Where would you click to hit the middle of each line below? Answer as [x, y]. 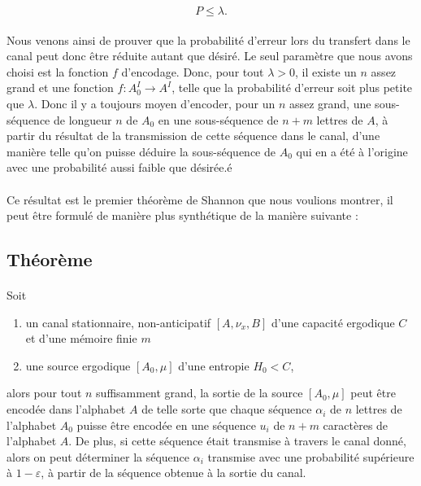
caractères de [356, 425]
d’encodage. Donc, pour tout [193, 71]
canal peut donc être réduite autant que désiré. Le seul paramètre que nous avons [210, 56]
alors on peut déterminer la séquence [98, 456]
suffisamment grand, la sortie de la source [200, 393]
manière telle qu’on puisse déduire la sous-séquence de [141, 151]
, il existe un [326, 71]
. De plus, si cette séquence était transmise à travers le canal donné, [237, 441]
